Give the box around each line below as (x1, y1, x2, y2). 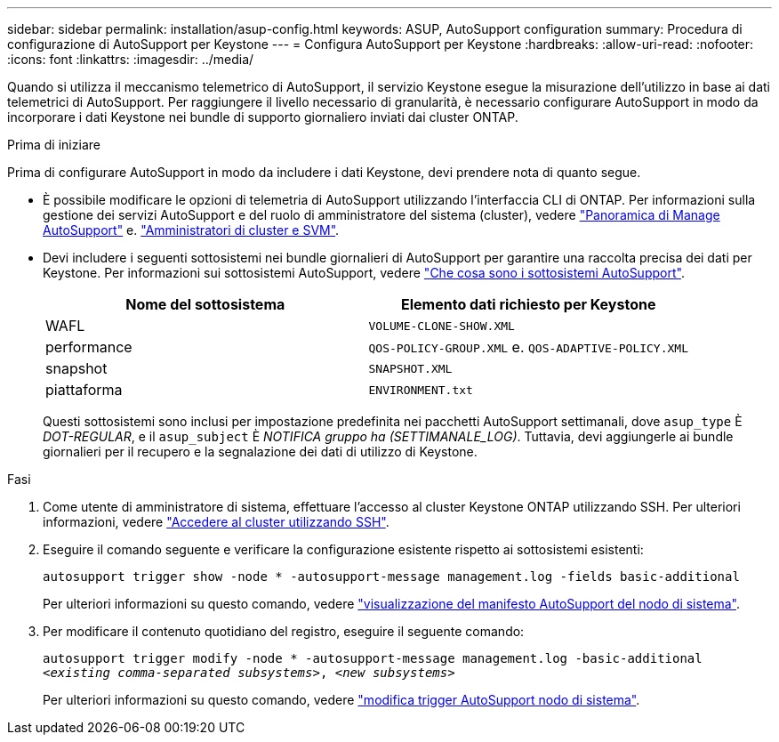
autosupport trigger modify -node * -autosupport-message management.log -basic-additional (43, 651, 703, 665)
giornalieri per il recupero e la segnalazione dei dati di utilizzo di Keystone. (43, 444, 478, 459)
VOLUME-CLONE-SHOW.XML (368, 319, 515, 333)
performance (45, 338, 133, 356)
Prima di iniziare (7, 137, 100, 152)
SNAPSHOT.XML (368, 361, 453, 375)
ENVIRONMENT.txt (368, 383, 473, 397)
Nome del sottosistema (125, 295, 285, 313)
